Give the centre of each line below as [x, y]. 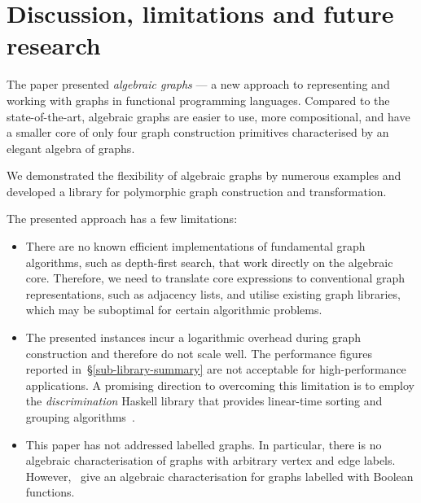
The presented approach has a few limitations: [122, 219]
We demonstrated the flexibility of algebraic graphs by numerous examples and [204, 175]
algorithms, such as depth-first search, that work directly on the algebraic [209, 262]
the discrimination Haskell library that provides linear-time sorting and [204, 401]
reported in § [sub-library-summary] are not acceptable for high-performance [216, 369]
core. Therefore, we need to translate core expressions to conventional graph [215, 278]
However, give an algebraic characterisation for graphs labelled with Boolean [219, 476]
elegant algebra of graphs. [71, 148]
